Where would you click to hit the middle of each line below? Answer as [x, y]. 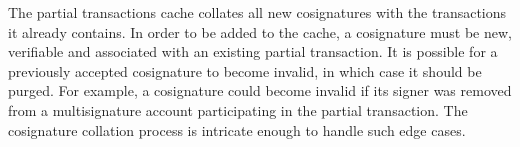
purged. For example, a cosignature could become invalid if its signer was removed [260, 90]
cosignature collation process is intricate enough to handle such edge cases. [237, 129]
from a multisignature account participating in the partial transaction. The [238, 109]
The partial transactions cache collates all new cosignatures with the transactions [257, 12]
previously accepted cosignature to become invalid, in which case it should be [245, 70]
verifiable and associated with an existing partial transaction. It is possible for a [253, 51]
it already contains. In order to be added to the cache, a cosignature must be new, [260, 31]
